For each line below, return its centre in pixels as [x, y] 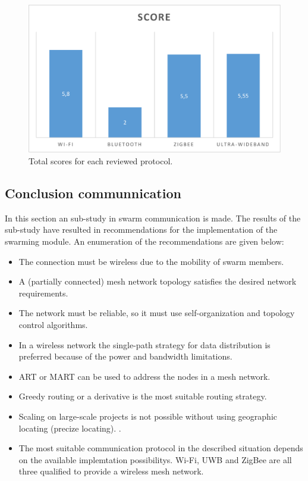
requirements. [43, 293]
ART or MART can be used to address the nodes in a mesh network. [144, 376]
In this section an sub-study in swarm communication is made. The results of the [153, 218]
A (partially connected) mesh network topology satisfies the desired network [158, 281]
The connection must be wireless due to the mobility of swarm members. [151, 261]
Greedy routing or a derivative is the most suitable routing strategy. [143, 396]
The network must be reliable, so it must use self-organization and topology [157, 313]
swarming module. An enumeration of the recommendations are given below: [144, 241]
